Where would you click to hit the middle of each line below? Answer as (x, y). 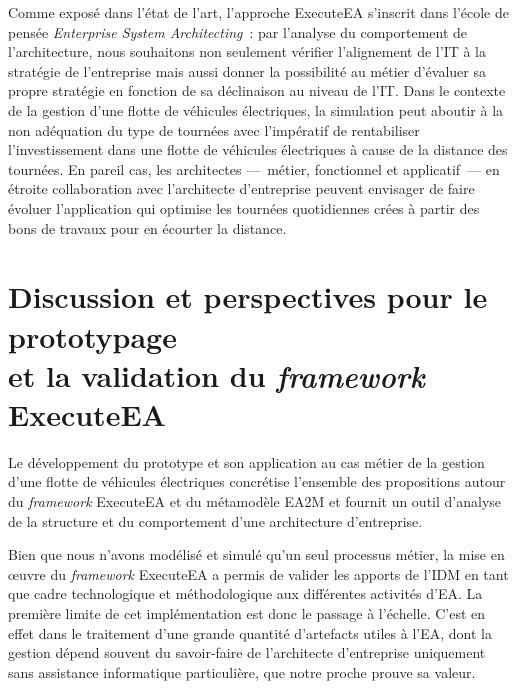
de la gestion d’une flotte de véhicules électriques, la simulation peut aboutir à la (256, 109)
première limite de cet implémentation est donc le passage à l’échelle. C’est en (247, 612)
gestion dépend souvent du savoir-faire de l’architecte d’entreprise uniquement (247, 652)
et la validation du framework (216, 375)
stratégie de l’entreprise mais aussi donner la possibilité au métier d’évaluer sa (247, 70)
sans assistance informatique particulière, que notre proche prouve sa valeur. (242, 671)
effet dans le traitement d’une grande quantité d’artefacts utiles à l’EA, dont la (250, 632)
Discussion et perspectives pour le (248, 296)
